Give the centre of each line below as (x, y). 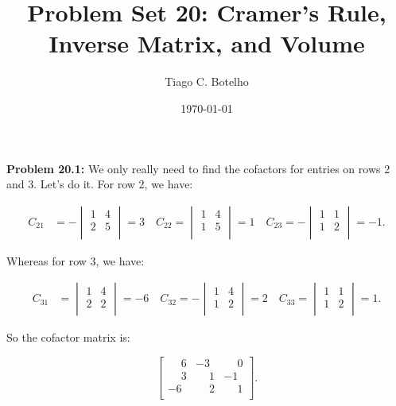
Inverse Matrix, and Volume (207, 43)
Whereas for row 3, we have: (76, 260)
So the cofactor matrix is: (68, 337)
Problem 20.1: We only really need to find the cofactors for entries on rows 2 (198, 168)
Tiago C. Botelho (207, 81)
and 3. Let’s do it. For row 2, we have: (100, 184)
